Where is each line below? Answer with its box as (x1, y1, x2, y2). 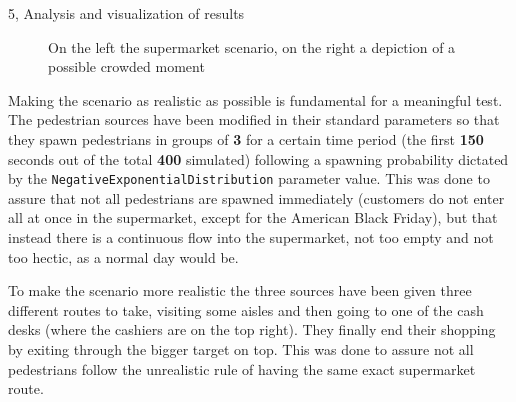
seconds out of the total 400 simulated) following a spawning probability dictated (8, 148, 509, 169)
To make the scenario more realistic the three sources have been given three (8, 280, 472, 301)
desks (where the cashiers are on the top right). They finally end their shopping (8, 319, 496, 340)
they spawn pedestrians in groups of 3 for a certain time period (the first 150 (8, 128, 484, 149)
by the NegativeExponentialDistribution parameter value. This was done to (8, 168, 490, 189)
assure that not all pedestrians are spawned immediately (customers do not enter (8, 187, 505, 208)
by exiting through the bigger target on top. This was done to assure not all (8, 338, 474, 359)
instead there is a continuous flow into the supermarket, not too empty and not (8, 227, 494, 247)
